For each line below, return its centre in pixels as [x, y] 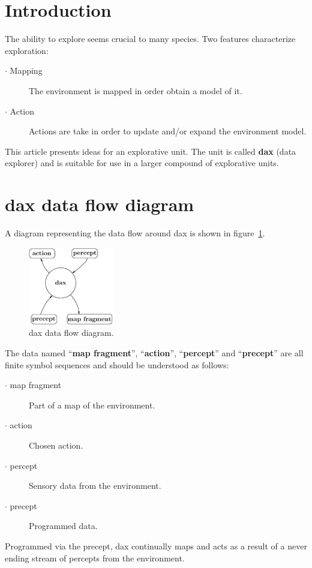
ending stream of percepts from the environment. [95, 558]
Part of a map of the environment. [92, 405]
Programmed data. [63, 526]
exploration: [27, 50]
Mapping [26, 70]
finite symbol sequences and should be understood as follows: [117, 364]
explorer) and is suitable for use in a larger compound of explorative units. [142, 163]
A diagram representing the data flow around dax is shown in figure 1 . [135, 233]
